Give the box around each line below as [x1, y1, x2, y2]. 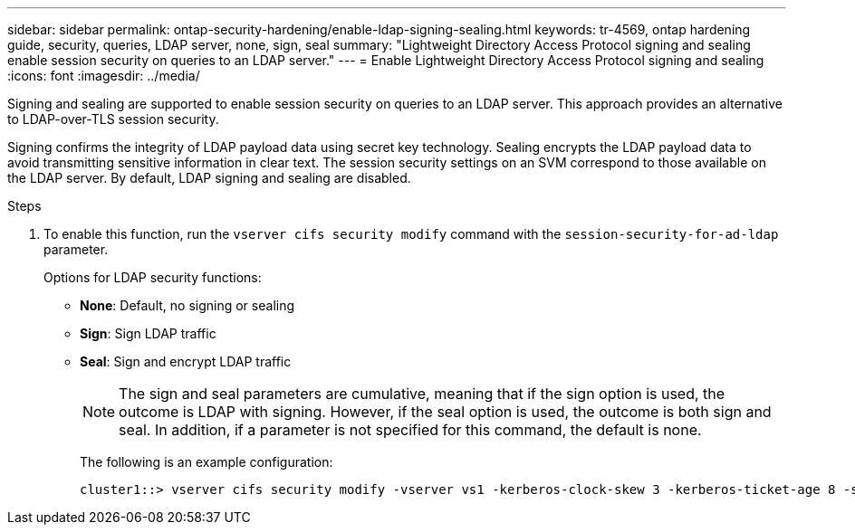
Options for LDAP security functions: [43, 270, 262, 285]
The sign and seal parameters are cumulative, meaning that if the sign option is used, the [119, 385, 725, 403]
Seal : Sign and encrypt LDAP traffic [80, 354, 292, 369]
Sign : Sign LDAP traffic [80, 326, 216, 341]
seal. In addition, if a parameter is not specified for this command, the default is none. [119, 421, 702, 439]
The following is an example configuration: [80, 454, 333, 470]
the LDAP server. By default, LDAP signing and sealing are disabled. [7, 170, 411, 185]
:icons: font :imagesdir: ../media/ [7, 68, 200, 83]
